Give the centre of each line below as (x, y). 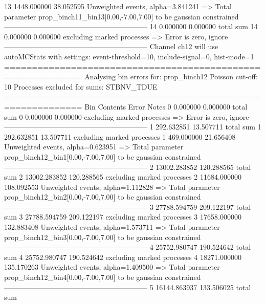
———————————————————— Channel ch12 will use (111, 46)
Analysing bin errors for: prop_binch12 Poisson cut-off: (171, 77)
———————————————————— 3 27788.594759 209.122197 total (128, 207)
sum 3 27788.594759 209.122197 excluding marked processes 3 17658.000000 (123, 217)
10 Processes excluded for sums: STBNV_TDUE (81, 86)
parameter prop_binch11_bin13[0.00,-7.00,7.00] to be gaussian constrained (122, 16)
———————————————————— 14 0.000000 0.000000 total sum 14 (131, 26)
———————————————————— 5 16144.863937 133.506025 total (128, 287)
